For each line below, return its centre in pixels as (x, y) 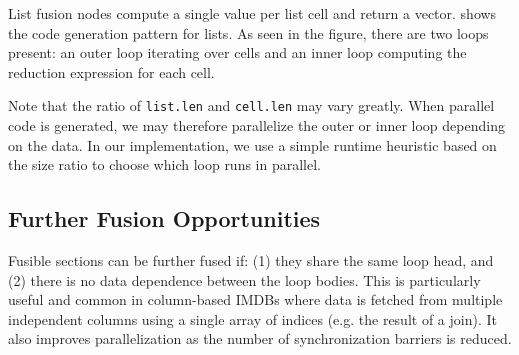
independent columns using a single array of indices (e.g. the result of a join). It (252, 318)
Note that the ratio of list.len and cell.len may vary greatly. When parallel (251, 105)
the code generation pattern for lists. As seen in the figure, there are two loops (248, 32)
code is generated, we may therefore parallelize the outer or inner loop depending (256, 125)
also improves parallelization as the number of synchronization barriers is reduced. (260, 338)
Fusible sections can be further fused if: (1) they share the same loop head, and (251, 260)
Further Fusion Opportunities (164, 218)
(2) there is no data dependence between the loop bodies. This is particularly (244, 279)
